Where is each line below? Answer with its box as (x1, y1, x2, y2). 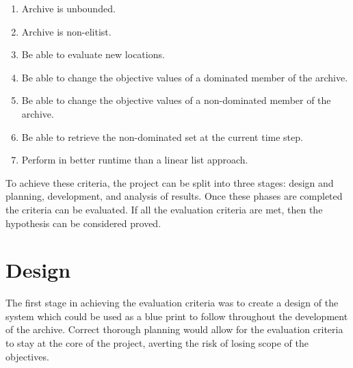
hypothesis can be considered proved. (5, 215, 161, 230)
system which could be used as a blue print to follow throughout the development (5, 308, 348, 323)
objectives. (5, 349, 49, 363)
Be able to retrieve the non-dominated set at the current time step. (21, 129, 303, 144)
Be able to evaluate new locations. (21, 47, 165, 62)
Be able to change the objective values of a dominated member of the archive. (21, 70, 348, 84)
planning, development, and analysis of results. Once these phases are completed (5, 189, 343, 203)
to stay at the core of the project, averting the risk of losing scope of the (5, 336, 309, 350)
